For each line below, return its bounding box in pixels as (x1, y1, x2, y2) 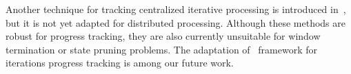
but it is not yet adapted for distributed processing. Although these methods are (6, 15, 345, 29)
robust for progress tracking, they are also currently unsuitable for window (6, 29, 321, 43)
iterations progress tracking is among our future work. (6, 56, 234, 70)
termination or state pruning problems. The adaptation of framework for (6, 42, 317, 56)
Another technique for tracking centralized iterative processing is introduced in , (6, 2, 346, 16)
